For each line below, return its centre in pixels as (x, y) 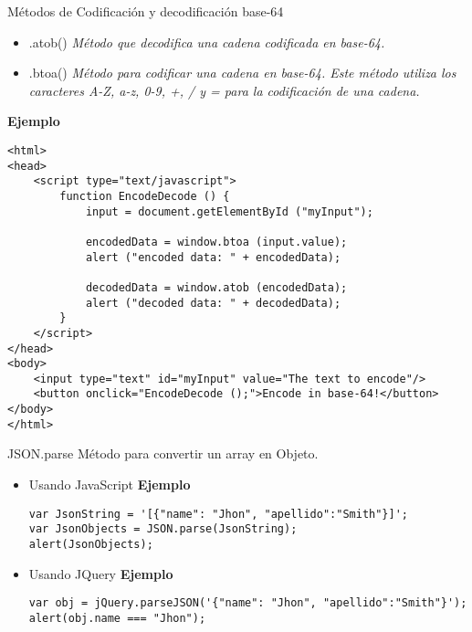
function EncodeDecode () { (145, 196)
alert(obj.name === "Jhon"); (117, 618)
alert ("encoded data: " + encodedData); (213, 257)
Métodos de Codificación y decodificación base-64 (146, 11)
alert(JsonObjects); (91, 544)
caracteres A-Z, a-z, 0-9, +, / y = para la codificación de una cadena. (224, 90)
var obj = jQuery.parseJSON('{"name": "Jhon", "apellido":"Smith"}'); (248, 603)
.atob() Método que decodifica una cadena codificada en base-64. (207, 42)
